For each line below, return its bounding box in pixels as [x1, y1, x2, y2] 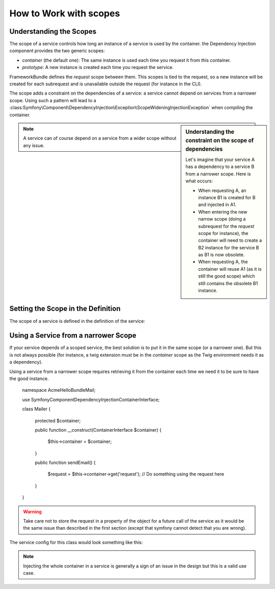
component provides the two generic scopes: [9, 48, 105, 54]
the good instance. [9, 375, 49, 382]
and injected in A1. [198, 202, 237, 208]
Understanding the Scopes [9, 27, 97, 36]
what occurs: [185, 178, 213, 184]
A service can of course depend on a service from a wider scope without [23, 135, 177, 142]
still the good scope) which [198, 273, 255, 279]
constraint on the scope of [185, 137, 254, 144]
